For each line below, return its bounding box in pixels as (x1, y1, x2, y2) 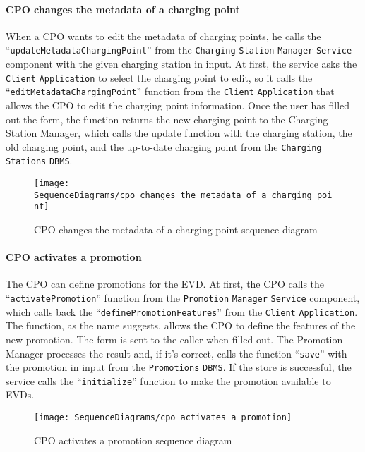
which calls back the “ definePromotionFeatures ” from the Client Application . (6, 304, 358, 319)
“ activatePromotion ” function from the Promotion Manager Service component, (6, 291, 360, 305)
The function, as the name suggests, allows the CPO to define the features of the (6, 318, 356, 333)
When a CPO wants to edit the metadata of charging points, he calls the (6, 28, 321, 43)
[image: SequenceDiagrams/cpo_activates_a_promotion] (34, 413, 292, 423)
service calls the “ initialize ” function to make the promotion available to (6, 373, 331, 388)
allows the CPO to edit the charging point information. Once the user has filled (6, 97, 350, 112)
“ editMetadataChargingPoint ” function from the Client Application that (6, 84, 335, 99)
